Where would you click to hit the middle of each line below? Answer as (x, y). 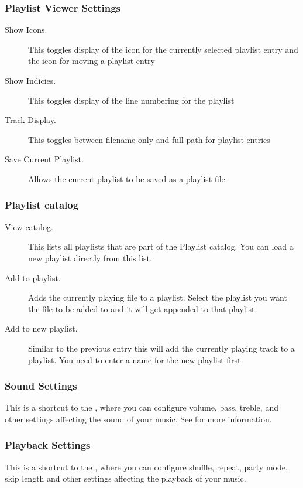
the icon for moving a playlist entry (92, 61)
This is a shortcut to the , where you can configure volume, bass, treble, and (142, 407)
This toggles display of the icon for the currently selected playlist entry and (163, 49)
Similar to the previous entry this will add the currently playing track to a (161, 348)
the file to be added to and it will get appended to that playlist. (143, 308)
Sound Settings (41, 386)
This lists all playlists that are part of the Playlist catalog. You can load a (161, 246)
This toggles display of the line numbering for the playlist (131, 100)
